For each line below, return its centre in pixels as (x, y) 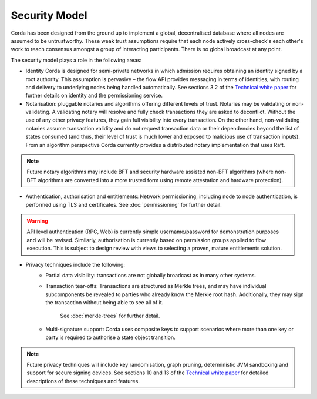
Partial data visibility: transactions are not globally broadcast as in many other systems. (151, 275)
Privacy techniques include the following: (75, 264)
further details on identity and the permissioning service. (94, 95)
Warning (37, 221)
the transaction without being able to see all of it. (104, 303)
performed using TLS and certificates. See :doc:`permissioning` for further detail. (124, 204)
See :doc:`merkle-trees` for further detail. (110, 316)
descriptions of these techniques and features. (83, 381)
